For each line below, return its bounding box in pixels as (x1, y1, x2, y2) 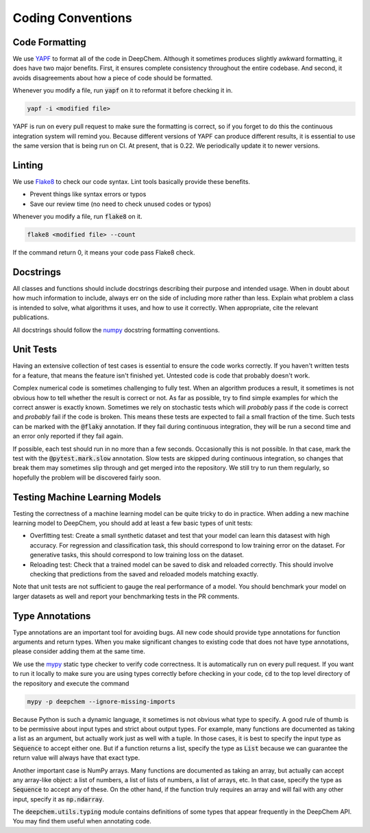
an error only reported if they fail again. (12, 432, 123, 441)
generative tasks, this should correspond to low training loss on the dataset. (29, 551, 245, 559)
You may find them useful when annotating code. (12, 817, 152, 825)
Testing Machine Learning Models (12, 491, 161, 503)
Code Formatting (12, 36, 86, 48)
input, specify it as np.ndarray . (12, 795, 105, 803)
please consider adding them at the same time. (12, 647, 145, 655)
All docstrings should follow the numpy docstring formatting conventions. (12, 326, 221, 334)
